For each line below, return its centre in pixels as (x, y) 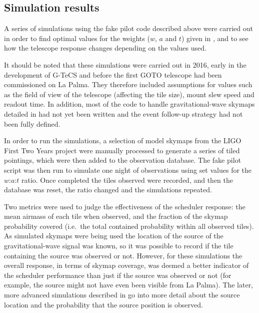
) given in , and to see (215, 38)
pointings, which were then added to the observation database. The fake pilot (122, 160)
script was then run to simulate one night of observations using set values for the (128, 170)
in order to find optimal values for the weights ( (77, 38)
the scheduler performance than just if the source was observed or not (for (118, 275)
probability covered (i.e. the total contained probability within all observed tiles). (129, 226)
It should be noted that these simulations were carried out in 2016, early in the (125, 64)
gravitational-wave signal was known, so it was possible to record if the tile (119, 246)
